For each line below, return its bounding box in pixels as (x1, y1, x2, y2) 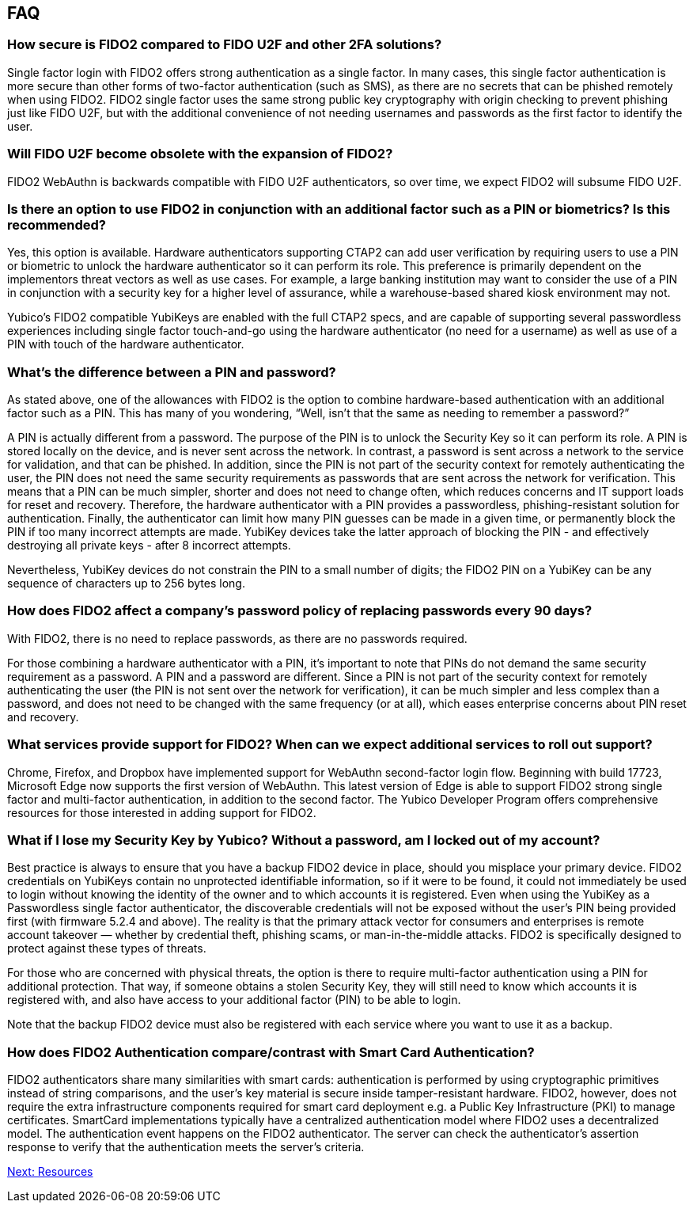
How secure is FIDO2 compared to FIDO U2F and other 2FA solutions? (7, 36, 442, 53)
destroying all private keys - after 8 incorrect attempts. (7, 538, 291, 553)
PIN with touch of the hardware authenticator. (7, 337, 244, 352)
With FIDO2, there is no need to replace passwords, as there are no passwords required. (7, 631, 468, 645)
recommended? (7, 216, 106, 233)
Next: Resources (7, 1165, 93, 1179)
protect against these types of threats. (7, 941, 206, 956)
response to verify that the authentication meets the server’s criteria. (7, 1140, 365, 1154)
